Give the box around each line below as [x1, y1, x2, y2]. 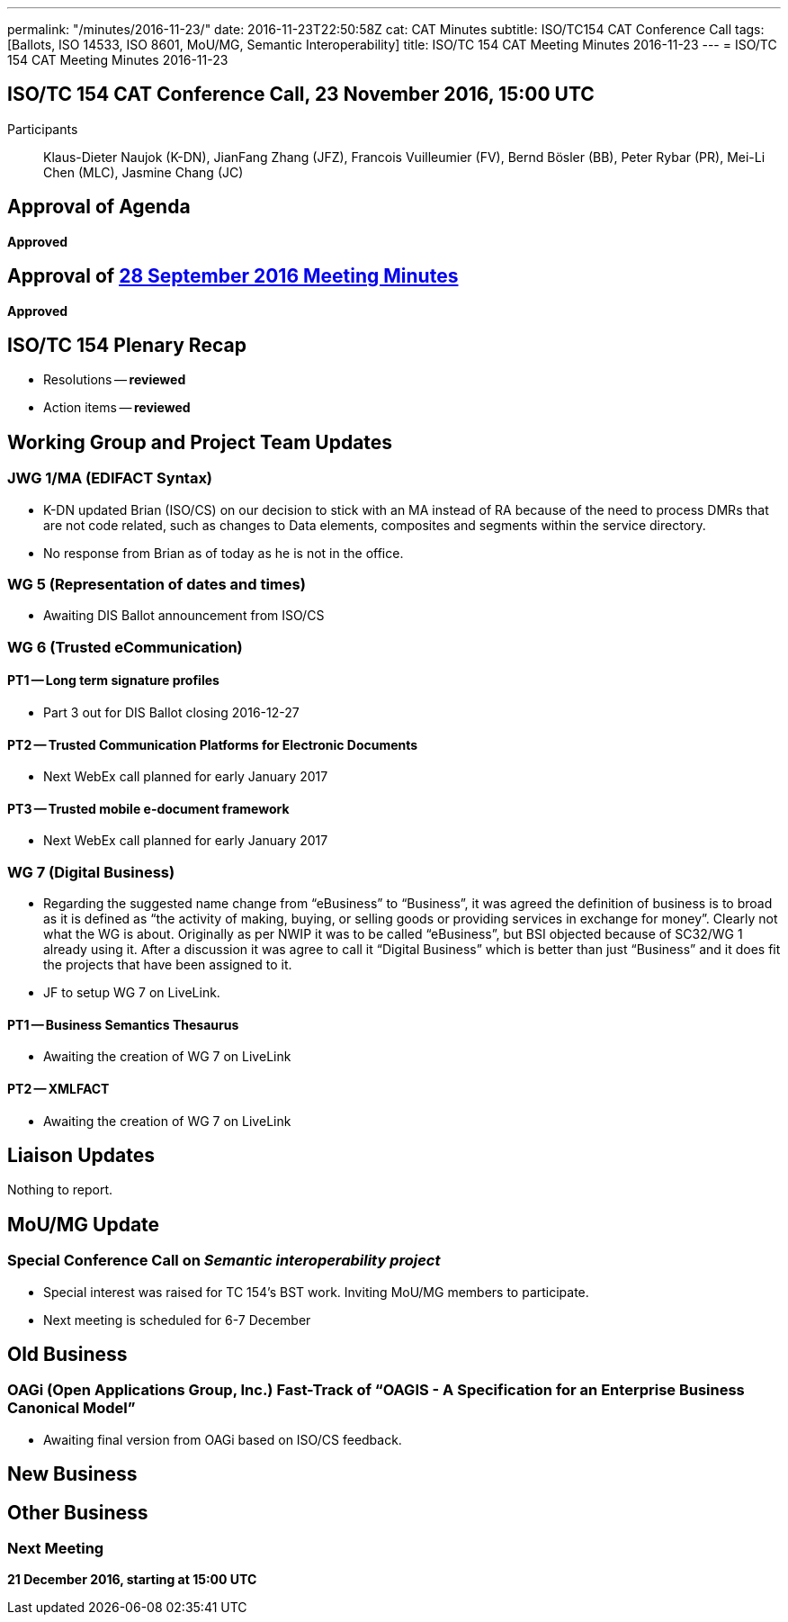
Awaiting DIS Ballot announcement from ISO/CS [43, 608, 325, 624]
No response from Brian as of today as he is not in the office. [43, 545, 404, 561]
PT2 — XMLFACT [7, 1080, 110, 1096]
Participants [7, 121, 78, 137]
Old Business [7, 1343, 128, 1366]
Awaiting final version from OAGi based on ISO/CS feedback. [43, 1431, 402, 1447]
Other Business [7, 1500, 148, 1524]
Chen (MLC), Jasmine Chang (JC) [43, 164, 244, 180]
